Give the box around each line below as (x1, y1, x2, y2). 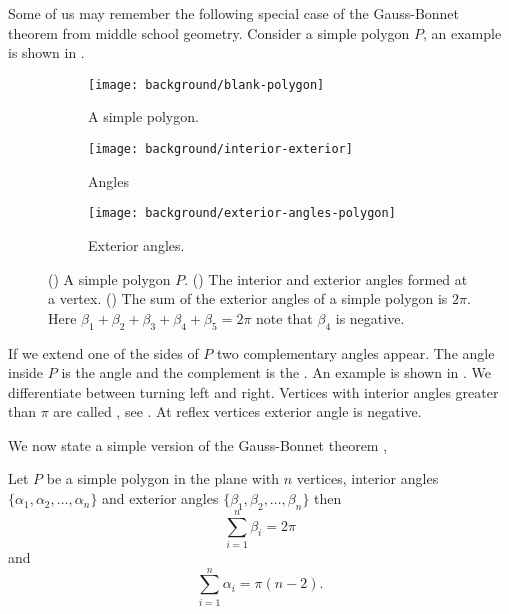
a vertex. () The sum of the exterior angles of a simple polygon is (48, 288, 448, 309)
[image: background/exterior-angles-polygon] (88, 206, 396, 221)
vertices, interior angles (296, 468, 439, 489)
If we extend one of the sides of (8, 342, 199, 363)
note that (256, 307, 313, 328)
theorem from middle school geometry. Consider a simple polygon (8, 22, 410, 43)
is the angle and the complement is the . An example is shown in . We (61, 362, 492, 383)
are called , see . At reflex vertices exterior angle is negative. (53, 401, 422, 422)
